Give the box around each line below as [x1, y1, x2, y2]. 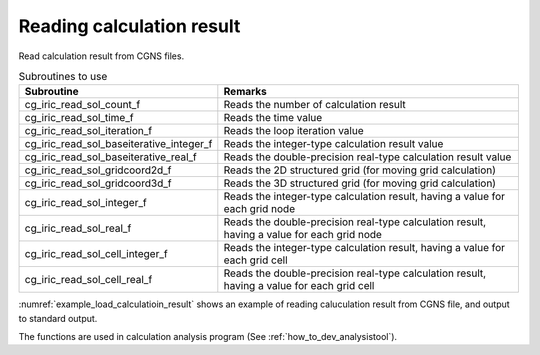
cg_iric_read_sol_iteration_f [24, 124, 153, 138]
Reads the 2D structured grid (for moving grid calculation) [223, 163, 497, 177]
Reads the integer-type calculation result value [223, 137, 444, 151]
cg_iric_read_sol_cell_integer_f [24, 247, 169, 261]
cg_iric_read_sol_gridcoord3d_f [24, 176, 172, 190]
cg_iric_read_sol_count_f [24, 98, 141, 112]
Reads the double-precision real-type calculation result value [223, 150, 512, 164]
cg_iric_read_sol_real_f [24, 221, 132, 235]
